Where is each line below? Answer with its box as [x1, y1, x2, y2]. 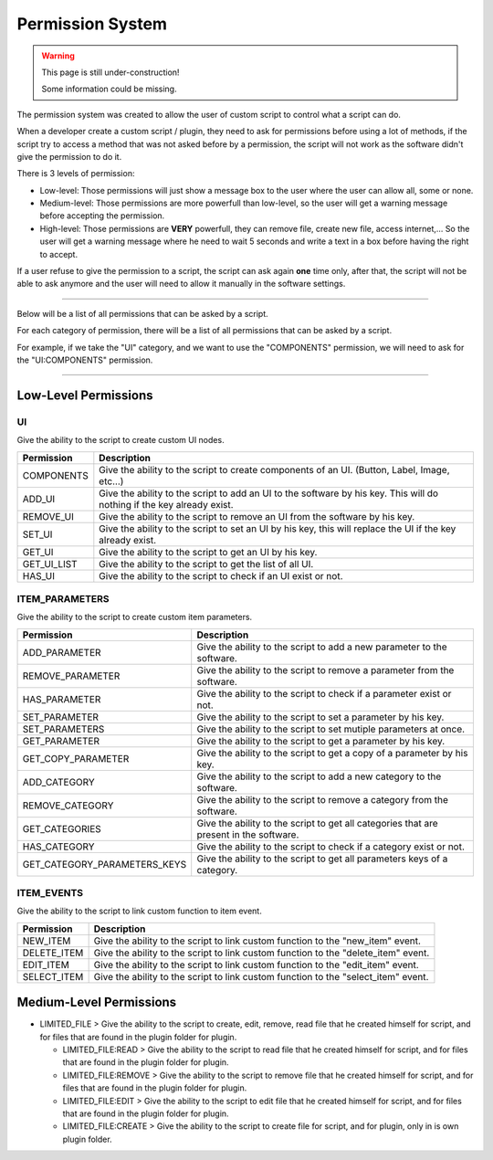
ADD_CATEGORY [22, 775, 95, 788]
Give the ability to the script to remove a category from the [196, 793, 449, 806]
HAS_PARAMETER [22, 692, 101, 705]
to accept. [39, 248, 78, 259]
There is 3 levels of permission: [16, 168, 135, 179]
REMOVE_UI [22, 510, 75, 522]
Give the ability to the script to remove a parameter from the [196, 663, 455, 676]
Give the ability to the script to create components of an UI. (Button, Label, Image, [99, 463, 451, 476]
